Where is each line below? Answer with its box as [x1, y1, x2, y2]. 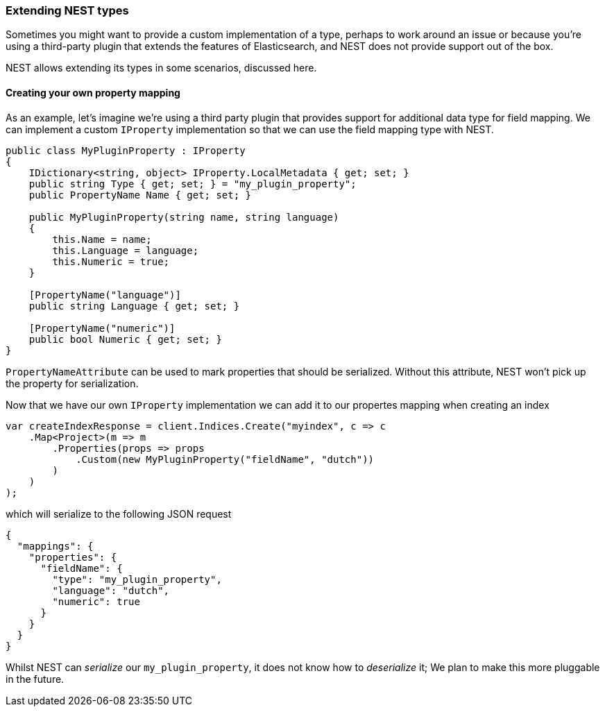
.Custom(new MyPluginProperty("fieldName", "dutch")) [76, 453, 375, 465]
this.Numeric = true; [52, 255, 170, 267]
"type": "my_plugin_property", [52, 573, 222, 585]
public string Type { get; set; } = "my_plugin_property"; [28, 178, 357, 189]
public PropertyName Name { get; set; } [28, 189, 252, 201]
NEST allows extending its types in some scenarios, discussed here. [6, 62, 317, 74]
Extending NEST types [6, 3, 129, 17]
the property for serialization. [6, 377, 139, 389]
